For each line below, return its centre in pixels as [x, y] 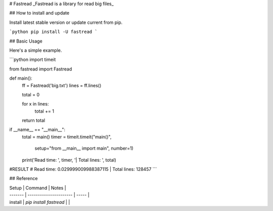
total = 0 [31, 94]
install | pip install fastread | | [40, 202]
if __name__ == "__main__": [37, 130]
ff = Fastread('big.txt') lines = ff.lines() [62, 85]
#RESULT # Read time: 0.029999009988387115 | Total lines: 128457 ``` [83, 169]
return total [34, 120]
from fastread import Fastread [41, 69]
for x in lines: [35, 104]
